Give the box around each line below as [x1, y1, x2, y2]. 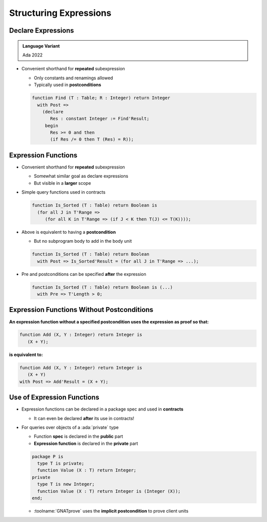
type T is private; [37, 461, 85, 467]
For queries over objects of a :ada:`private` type [21, 424, 119, 430]
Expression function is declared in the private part [34, 440, 138, 446]
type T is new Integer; [37, 481, 95, 487]
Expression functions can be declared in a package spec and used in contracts [21, 406, 184, 412]
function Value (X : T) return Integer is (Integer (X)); [37, 488, 181, 494]
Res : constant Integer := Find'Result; [50, 116, 149, 121]
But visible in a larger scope [34, 180, 91, 186]
